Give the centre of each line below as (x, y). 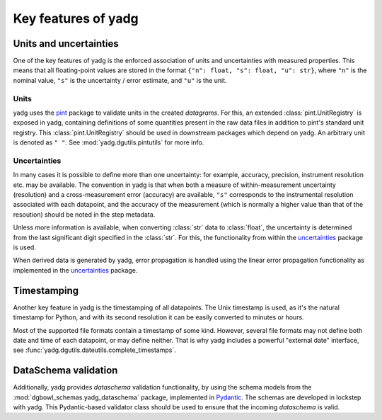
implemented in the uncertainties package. (75, 270)
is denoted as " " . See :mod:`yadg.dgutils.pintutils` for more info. (109, 142)
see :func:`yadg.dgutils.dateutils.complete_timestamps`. (94, 350)
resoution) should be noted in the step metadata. (84, 214)
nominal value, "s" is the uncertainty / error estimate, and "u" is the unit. (120, 80)
